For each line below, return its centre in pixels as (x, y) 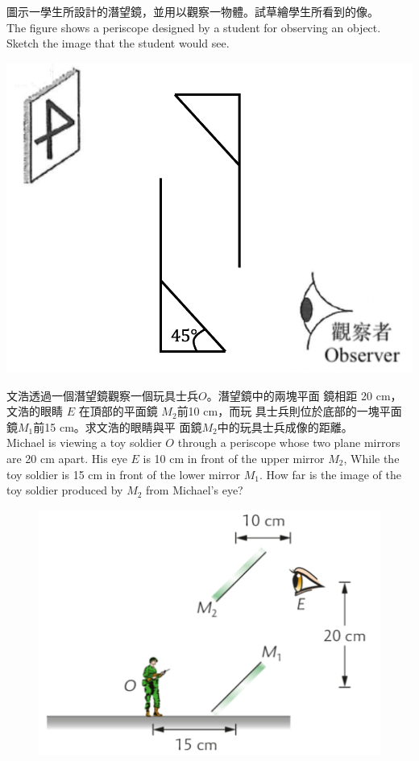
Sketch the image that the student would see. (118, 43)
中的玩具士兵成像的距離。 (285, 426)
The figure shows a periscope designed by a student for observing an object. (194, 27)
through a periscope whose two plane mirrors (289, 443)
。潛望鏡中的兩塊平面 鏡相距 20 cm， (304, 395)
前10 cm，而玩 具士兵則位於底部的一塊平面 (289, 411)
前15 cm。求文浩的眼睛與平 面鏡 (118, 426)
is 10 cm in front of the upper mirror (234, 458)
